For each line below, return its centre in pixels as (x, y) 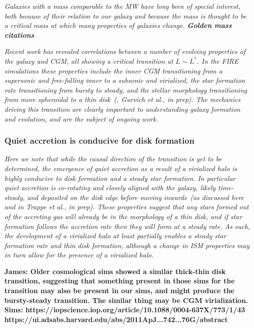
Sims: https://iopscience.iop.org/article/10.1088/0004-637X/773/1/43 (125, 310)
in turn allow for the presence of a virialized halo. (79, 255)
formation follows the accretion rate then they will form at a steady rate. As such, (127, 226)
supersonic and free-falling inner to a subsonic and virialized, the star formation (125, 80)
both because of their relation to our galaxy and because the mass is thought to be (126, 15)
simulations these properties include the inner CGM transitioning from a (114, 70)
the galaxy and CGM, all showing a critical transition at (89, 61)
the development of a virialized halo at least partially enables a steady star (115, 236)
